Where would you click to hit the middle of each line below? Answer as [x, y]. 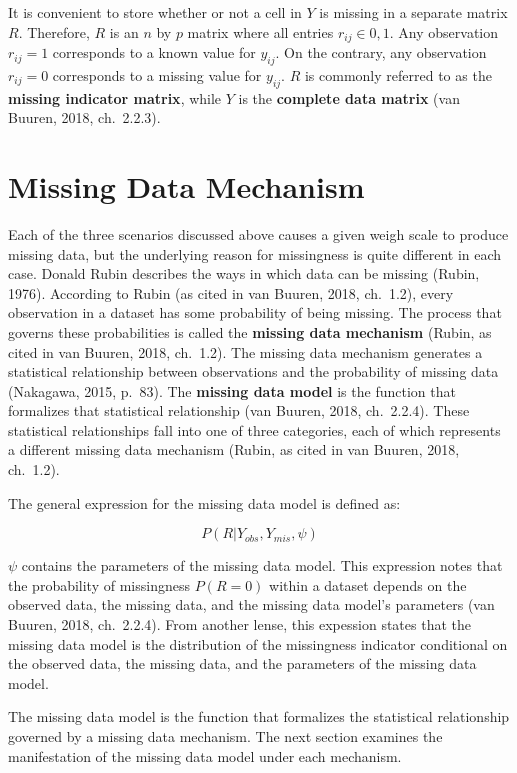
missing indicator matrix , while [115, 97]
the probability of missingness [99, 584]
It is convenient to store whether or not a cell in [155, 12]
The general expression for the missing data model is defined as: [204, 502]
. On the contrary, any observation [381, 52]
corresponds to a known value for [154, 52]
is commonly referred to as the [398, 74]
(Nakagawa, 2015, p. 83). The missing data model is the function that [232, 390]
